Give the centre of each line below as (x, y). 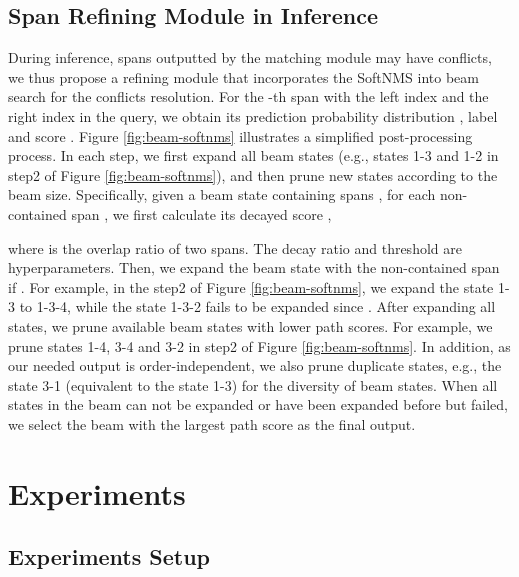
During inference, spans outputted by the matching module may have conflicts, (250, 57)
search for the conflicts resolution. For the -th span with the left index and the (248, 96)
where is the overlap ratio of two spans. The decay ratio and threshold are (235, 247)
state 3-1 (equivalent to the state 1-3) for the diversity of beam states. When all (253, 384)
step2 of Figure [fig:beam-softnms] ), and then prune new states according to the (253, 174)
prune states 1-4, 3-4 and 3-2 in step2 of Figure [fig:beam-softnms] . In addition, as (259, 345)
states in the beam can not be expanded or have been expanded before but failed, (258, 404)
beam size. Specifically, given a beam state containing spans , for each (222, 194)
